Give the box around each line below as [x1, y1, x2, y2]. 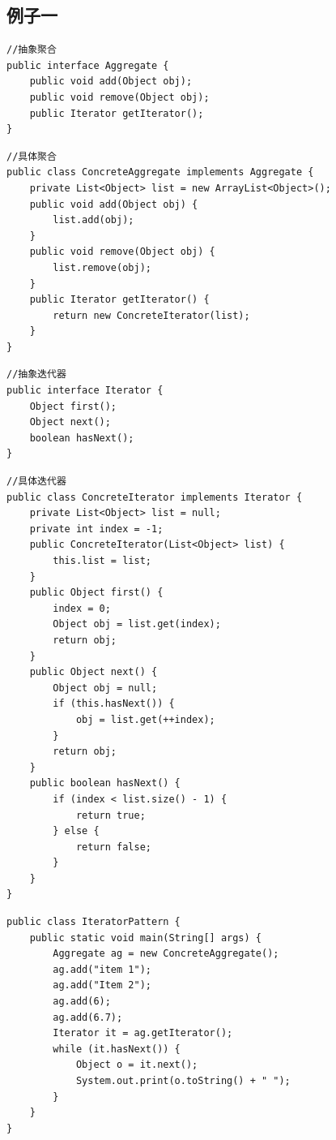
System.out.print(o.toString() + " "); [75, 1075, 291, 1087]
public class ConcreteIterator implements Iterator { [6, 491, 303, 503]
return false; [75, 841, 151, 853]
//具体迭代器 [6, 475, 66, 488]
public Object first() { [29, 587, 164, 599]
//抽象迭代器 [6, 368, 66, 381]
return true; [75, 809, 146, 821]
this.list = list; [53, 555, 151, 567]
